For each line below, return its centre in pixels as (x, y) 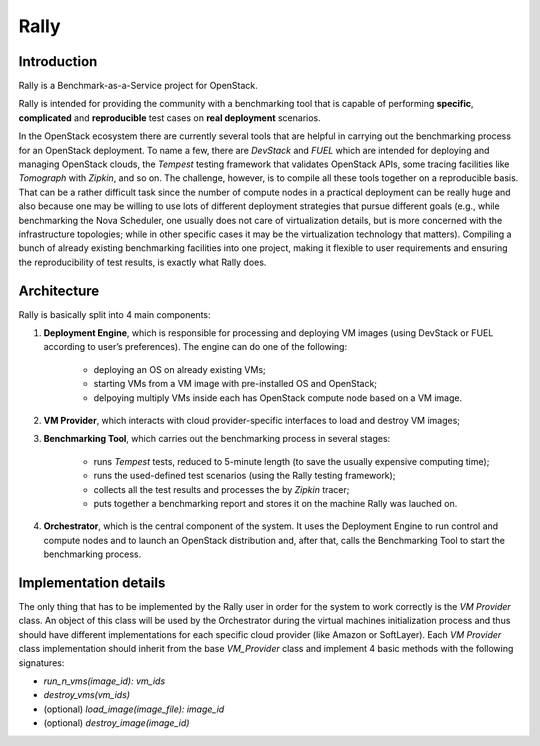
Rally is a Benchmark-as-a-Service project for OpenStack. (138, 86)
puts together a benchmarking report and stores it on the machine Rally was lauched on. (275, 503)
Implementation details (92, 582)
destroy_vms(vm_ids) (86, 695)
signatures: (41, 662)
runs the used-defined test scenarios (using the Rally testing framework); (244, 476)
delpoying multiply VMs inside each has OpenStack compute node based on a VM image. (278, 397)
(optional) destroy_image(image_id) (116, 723)
